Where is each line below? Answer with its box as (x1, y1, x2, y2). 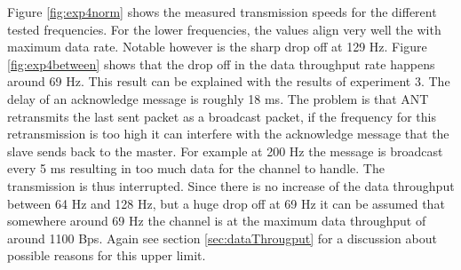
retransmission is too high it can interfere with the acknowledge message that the (7, 124, 449, 143)
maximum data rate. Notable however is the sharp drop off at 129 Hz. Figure (7, 37, 427, 56)
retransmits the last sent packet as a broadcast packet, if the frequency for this (7, 107, 436, 125)
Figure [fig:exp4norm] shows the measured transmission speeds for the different (7, 3, 437, 20)
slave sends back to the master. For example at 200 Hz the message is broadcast (7, 141, 443, 160)
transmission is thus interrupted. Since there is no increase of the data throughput (7, 176, 455, 195)
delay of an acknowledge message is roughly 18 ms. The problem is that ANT (7, 89, 429, 107)
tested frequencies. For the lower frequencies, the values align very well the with (7, 20, 441, 38)
